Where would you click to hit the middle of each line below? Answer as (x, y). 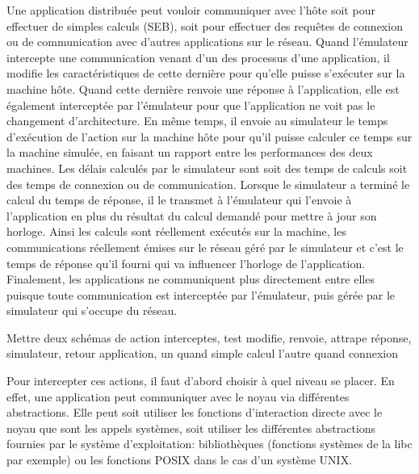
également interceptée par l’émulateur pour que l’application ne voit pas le (191, 105)
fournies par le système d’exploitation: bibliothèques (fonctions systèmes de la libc (209, 444)
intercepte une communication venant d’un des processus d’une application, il (198, 57)
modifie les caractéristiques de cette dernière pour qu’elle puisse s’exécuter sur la (206, 73)
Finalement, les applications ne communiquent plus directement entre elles (191, 279)
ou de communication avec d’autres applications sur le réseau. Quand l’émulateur (207, 42)
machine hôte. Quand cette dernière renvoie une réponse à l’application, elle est (203, 88)
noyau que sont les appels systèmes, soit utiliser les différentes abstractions (191, 428)
